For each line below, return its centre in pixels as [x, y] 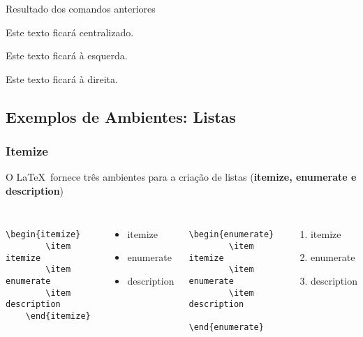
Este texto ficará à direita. [62, 78]
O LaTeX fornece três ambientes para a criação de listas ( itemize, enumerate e [181, 177]
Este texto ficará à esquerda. [67, 55]
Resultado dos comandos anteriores [81, 8]
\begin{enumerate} [231, 235]
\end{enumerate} [226, 328]
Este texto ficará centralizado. [70, 32]
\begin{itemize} [43, 235]
